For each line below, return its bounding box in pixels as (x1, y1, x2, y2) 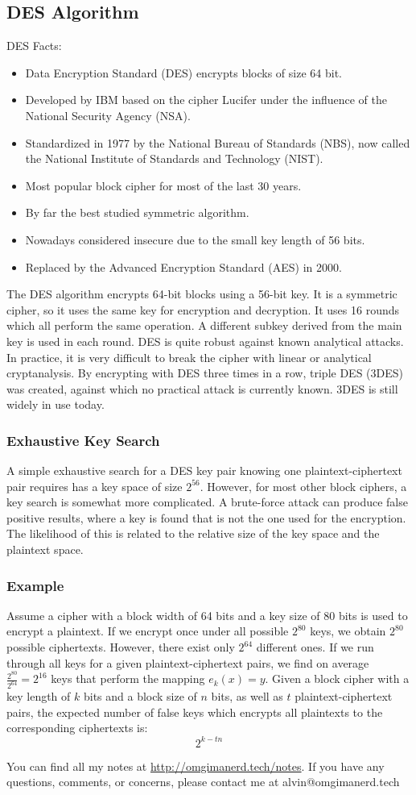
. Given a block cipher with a (265, 670, 410, 687)
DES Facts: (6, 37, 62, 54)
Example (6, 575, 64, 595)
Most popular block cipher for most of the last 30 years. (25, 177, 302, 194)
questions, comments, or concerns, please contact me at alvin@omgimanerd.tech (6, 773, 400, 790)
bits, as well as (211, 688, 283, 705)
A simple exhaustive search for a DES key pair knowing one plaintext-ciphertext (6, 462, 402, 479)
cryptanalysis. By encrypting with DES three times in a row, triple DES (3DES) (6, 364, 403, 381)
